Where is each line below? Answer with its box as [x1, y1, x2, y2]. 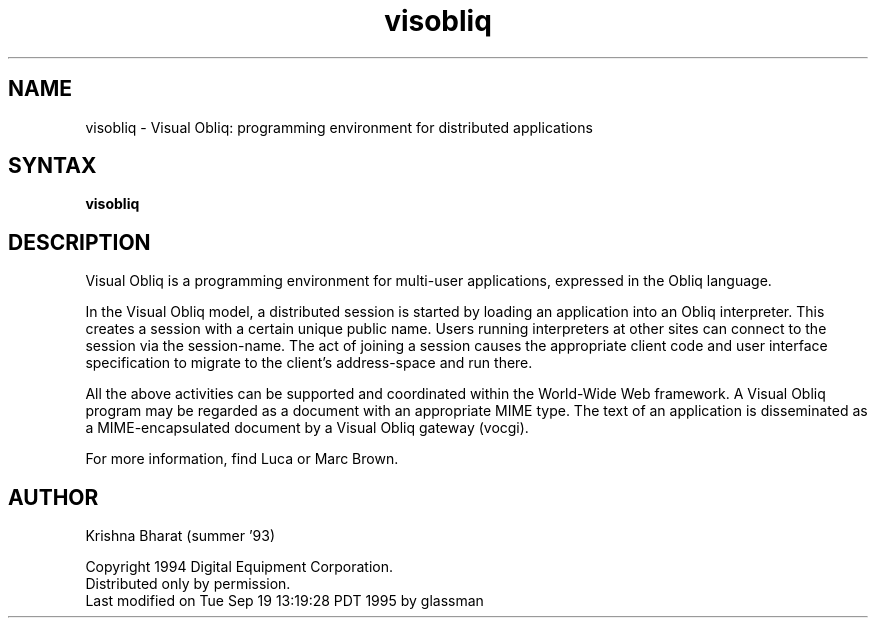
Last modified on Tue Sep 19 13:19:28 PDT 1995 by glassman [85, 592, 484, 610]
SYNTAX [8, 153, 97, 179]
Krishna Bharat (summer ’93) [85, 527, 276, 545]
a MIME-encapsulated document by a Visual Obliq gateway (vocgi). [85, 419, 529, 437]
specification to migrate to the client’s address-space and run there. [85, 354, 533, 372]
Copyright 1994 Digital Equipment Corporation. [85, 558, 394, 576]
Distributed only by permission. [85, 575, 291, 593]
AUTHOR [8, 484, 99, 510]
